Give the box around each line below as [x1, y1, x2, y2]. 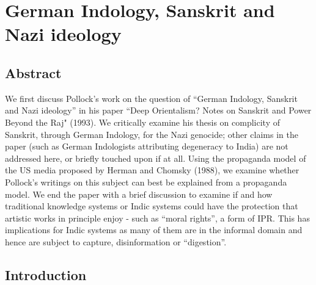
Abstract [5, 63, 62, 82]
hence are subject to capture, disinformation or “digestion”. [5, 235, 227, 248]
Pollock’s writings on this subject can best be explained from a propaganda [5, 175, 287, 188]
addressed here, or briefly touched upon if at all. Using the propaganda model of [5, 151, 306, 164]
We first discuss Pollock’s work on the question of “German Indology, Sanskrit [5, 92, 298, 104]
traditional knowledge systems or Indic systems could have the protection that [5, 200, 298, 212]
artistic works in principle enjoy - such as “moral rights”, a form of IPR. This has [5, 211, 310, 224]
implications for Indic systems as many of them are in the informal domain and [5, 223, 303, 236]
